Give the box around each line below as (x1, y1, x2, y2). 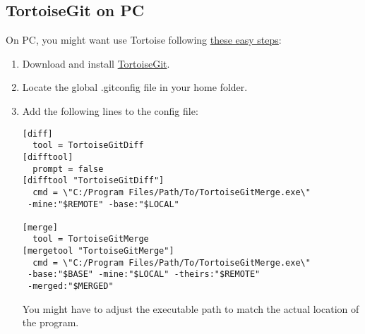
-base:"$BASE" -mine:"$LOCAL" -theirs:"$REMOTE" (27, 269, 261, 280)
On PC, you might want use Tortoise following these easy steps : (6, 32, 282, 47)
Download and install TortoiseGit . (22, 56, 170, 70)
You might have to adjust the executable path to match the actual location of (22, 301, 359, 316)
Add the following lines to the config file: (22, 103, 198, 118)
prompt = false (32, 163, 104, 174)
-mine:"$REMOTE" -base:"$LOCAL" (27, 199, 179, 209)
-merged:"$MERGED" (27, 281, 114, 292)
